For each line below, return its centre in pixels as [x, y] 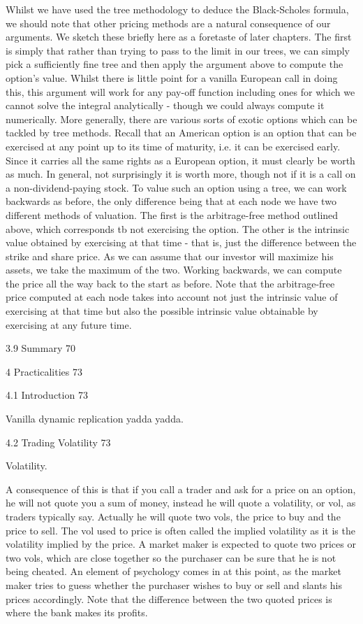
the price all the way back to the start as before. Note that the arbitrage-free [170, 283]
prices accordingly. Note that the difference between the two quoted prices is [169, 598]
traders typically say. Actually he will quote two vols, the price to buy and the [173, 516]
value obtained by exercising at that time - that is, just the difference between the [181, 242]
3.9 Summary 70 [40, 348]
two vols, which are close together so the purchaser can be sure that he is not [171, 557]
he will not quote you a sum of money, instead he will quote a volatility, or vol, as [181, 503]
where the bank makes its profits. [77, 612]
